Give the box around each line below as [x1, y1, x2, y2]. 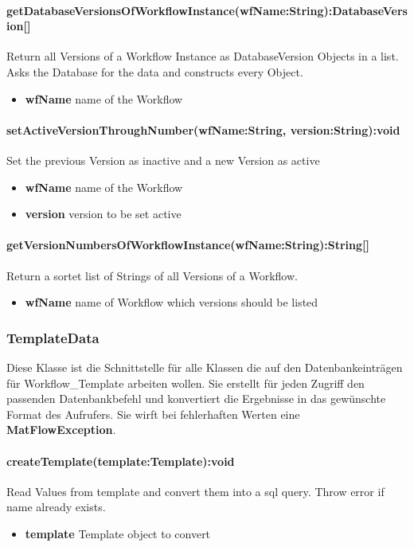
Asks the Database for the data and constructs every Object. [6, 63, 303, 80]
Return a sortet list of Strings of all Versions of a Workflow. [6, 267, 298, 283]
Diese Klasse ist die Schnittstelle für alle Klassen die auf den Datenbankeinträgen [6, 358, 403, 375]
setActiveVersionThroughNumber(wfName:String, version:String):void [6, 121, 400, 138]
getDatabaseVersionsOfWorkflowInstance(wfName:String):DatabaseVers [6, 2, 408, 18]
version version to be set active [25, 205, 182, 222]
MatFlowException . [6, 421, 116, 438]
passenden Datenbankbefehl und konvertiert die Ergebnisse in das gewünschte [6, 390, 386, 407]
